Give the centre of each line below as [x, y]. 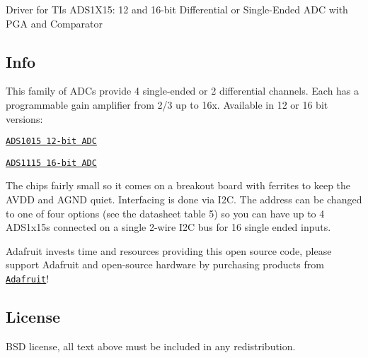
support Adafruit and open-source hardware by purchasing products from [165, 264]
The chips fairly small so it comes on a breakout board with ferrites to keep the [178, 185]
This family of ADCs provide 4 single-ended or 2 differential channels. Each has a [183, 91]
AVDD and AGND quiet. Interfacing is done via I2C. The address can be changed [184, 199]
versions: [24, 118]
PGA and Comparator [54, 23]
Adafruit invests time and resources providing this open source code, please [169, 250]
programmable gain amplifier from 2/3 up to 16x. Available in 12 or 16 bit [167, 104]
